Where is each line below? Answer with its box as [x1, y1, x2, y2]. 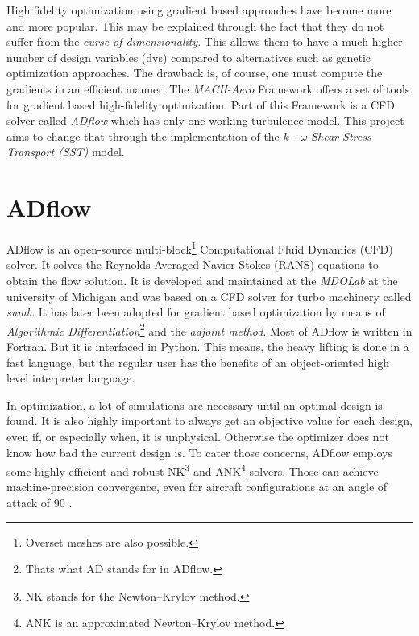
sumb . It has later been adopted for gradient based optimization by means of [6, 304, 385, 320]
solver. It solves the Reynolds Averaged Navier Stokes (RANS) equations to [6, 256, 379, 273]
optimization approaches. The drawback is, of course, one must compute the [6, 64, 383, 81]
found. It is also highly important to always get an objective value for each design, [6, 412, 413, 429]
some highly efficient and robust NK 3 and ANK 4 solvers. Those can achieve [6, 460, 379, 479]
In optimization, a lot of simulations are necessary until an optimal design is [6, 396, 383, 413]
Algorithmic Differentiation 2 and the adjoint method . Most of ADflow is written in [6, 320, 413, 339]
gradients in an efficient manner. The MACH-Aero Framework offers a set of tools [6, 80, 410, 97]
